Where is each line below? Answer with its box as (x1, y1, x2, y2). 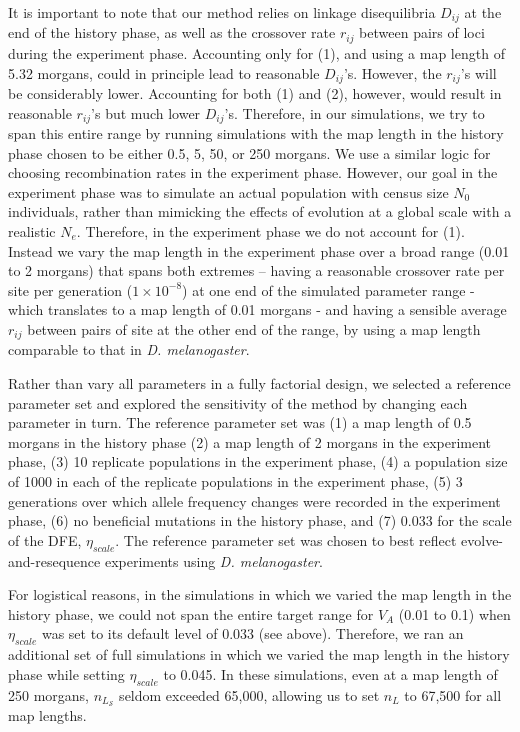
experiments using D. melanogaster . (104, 550, 323, 571)
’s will (460, 62, 497, 83)
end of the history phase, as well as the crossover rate (8, 22, 336, 43)
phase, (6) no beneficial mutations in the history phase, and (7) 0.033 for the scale (8, 510, 512, 531)
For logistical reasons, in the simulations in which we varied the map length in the (8, 584, 512, 605)
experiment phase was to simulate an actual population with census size (8, 181, 449, 202)
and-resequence (8, 550, 101, 571)
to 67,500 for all (404, 684, 502, 705)
